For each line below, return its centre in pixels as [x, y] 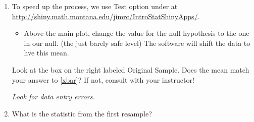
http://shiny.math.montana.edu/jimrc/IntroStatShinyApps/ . [106, 16]
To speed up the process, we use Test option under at [95, 6]
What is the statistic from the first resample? [82, 113]
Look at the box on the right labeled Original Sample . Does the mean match [131, 69]
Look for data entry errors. [53, 97]
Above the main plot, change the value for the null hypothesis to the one [137, 33]
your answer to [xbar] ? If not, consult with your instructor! [103, 79]
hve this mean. [46, 53]
